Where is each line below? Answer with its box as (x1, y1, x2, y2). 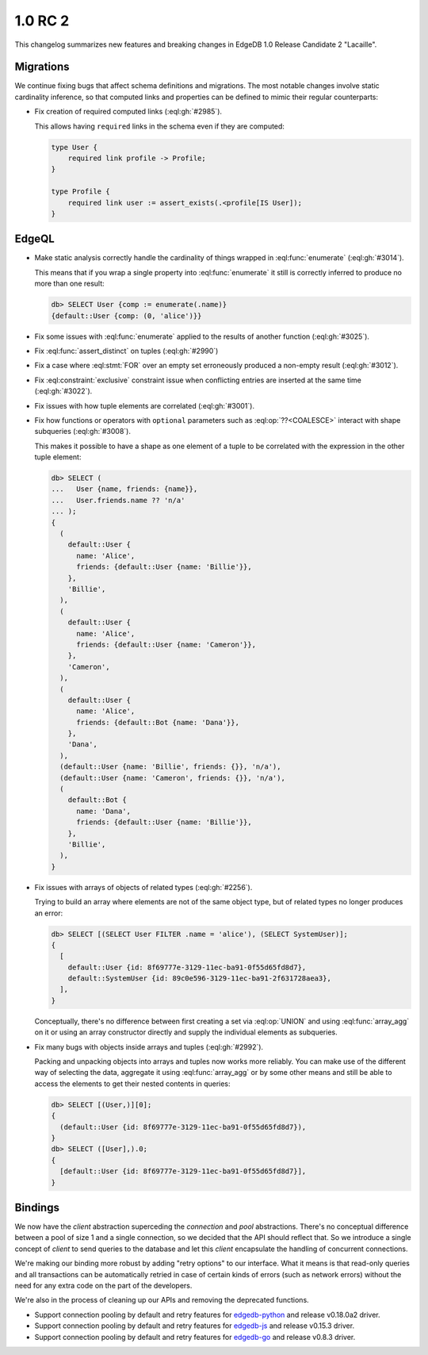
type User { (51, 143, 98, 152)
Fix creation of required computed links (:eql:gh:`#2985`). (34, 107, 222, 117)
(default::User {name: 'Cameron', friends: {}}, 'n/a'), (59, 773, 285, 782)
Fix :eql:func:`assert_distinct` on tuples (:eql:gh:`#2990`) (34, 346, 219, 355)
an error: (34, 908, 63, 918)
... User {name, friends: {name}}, (51, 485, 198, 493)
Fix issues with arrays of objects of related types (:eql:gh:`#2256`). (34, 882, 253, 892)
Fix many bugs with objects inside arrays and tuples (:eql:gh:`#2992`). (34, 1042, 264, 1051)
